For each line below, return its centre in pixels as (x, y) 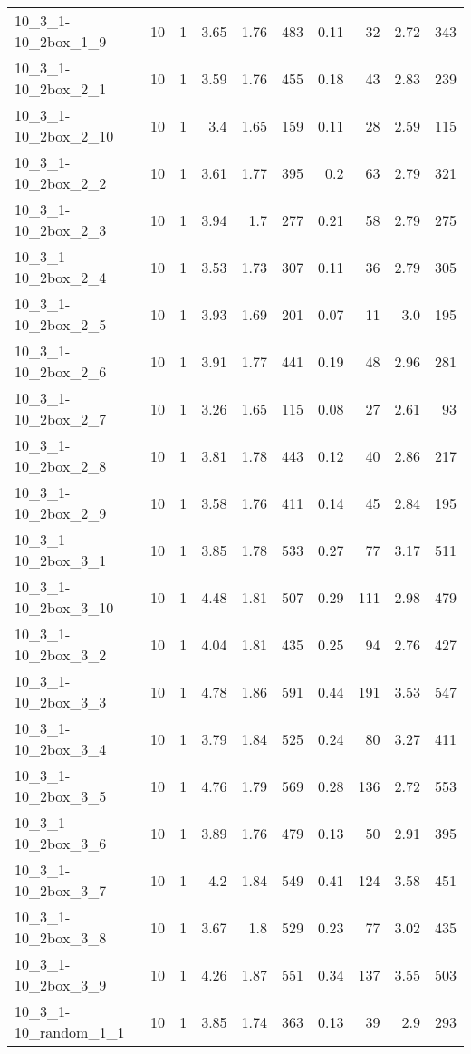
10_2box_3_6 (61, 843)
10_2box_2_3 (61, 230)
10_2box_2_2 (61, 183)
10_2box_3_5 (61, 796)
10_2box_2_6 (61, 371)
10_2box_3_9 (61, 985)
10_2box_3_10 (64, 607)
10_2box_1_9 (61, 41)
